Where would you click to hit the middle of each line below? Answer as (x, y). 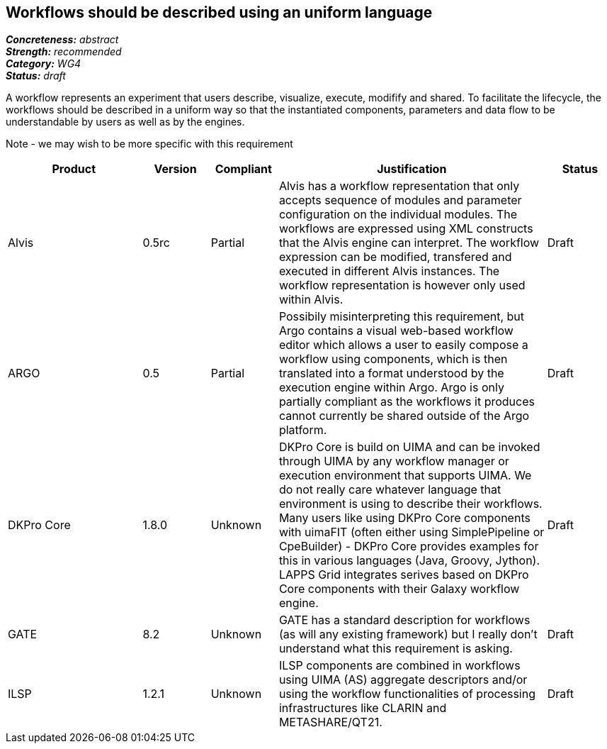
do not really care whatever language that (390, 490)
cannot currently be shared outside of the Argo (404, 416)
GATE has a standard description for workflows (404, 620)
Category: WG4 (44, 64)
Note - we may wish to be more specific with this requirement (149, 144)
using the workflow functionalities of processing (407, 694)
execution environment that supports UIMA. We (405, 476)
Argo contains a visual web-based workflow (396, 331)
